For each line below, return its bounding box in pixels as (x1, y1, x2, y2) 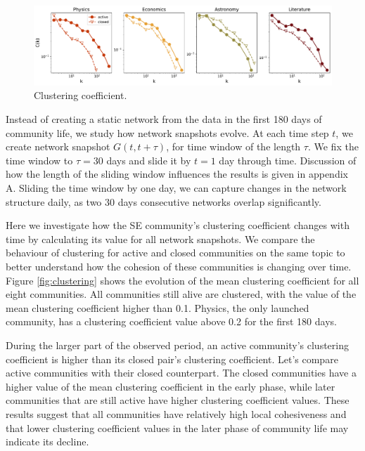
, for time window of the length (166, 139, 301, 154)
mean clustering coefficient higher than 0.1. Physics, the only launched (6, 300, 309, 315)
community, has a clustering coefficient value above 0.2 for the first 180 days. (6, 314, 337, 329)
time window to (6, 152, 73, 167)
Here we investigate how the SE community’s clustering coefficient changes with (6, 218, 350, 233)
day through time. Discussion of (219, 152, 357, 167)
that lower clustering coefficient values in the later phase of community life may (6, 420, 349, 435)
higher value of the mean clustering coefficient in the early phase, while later (6, 379, 335, 393)
